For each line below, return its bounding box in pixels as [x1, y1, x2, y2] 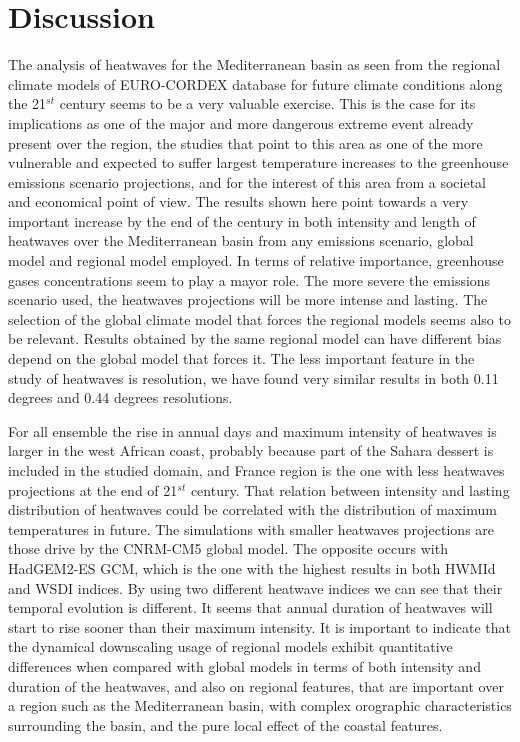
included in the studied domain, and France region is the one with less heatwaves [8, 460, 505, 480]
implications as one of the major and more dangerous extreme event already [8, 112, 474, 133]
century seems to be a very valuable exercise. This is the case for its [59, 93, 476, 114]
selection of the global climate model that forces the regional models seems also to [8, 308, 511, 329]
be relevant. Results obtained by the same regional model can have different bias [8, 328, 502, 349]
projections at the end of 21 [8, 479, 178, 500]
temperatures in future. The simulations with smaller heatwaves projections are [8, 518, 495, 539]
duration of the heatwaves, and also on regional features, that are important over [8, 675, 504, 696]
